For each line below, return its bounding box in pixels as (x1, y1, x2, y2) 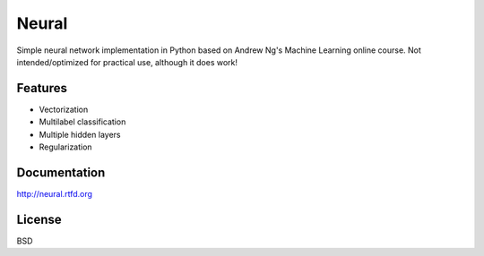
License (16, 211, 62, 227)
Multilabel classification (39, 116, 126, 127)
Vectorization (39, 104, 89, 115)
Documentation (16, 165, 106, 180)
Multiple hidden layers (39, 129, 121, 140)
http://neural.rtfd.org (16, 188, 93, 199)
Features (16, 81, 67, 96)
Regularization (39, 141, 93, 152)
